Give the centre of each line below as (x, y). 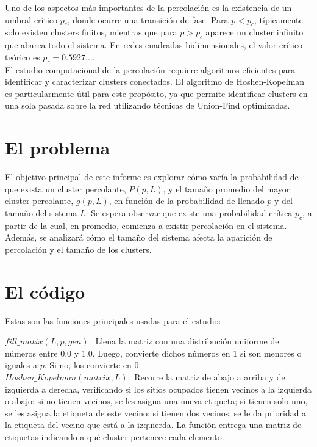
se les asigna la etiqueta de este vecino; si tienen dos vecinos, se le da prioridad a (156, 412)
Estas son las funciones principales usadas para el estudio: (113, 320)
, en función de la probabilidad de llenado (187, 201)
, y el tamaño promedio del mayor (226, 188)
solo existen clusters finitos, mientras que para (91, 32)
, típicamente (279, 19)
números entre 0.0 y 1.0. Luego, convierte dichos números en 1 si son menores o (153, 353)
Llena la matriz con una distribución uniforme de (187, 341)
